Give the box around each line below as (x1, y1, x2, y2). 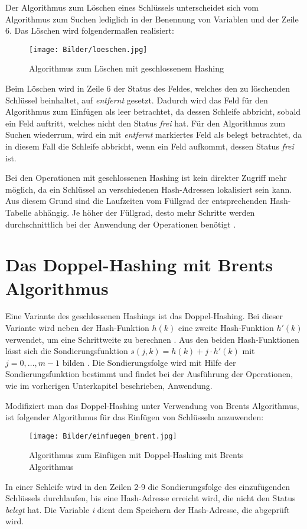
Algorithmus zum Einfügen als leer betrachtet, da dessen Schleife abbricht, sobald (5, 105, 301, 118)
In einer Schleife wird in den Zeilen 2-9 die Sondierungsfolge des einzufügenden (5, 480, 290, 492)
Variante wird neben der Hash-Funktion (5, 322, 149, 334)
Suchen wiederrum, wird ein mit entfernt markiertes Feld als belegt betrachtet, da (5, 128, 302, 141)
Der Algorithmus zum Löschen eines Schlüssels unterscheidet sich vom (5, 1, 259, 13)
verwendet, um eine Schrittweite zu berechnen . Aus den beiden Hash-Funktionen (5, 333, 299, 345)
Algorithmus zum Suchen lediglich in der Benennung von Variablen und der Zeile (5, 12, 299, 25)
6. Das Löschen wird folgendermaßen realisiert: (5, 24, 174, 37)
